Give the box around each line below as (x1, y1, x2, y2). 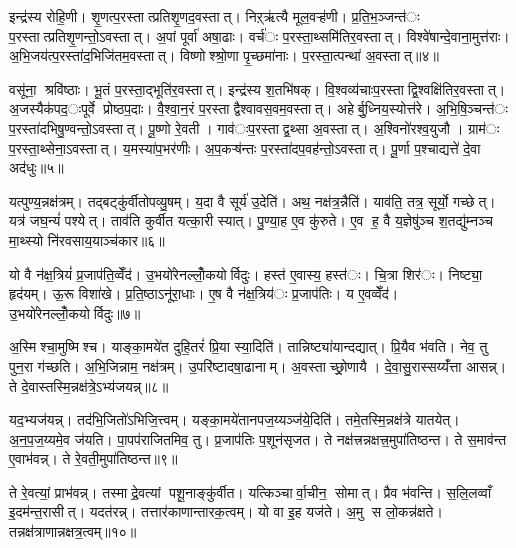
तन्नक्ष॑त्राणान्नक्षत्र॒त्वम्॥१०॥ (9, 521, 137, 542)
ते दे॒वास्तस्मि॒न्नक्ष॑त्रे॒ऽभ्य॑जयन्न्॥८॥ (9, 375, 169, 396)
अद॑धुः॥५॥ (9, 157, 64, 178)
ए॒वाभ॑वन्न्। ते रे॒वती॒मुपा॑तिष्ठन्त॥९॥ (9, 448, 178, 469)
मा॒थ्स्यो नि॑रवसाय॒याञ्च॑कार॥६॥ (9, 229, 165, 250)
